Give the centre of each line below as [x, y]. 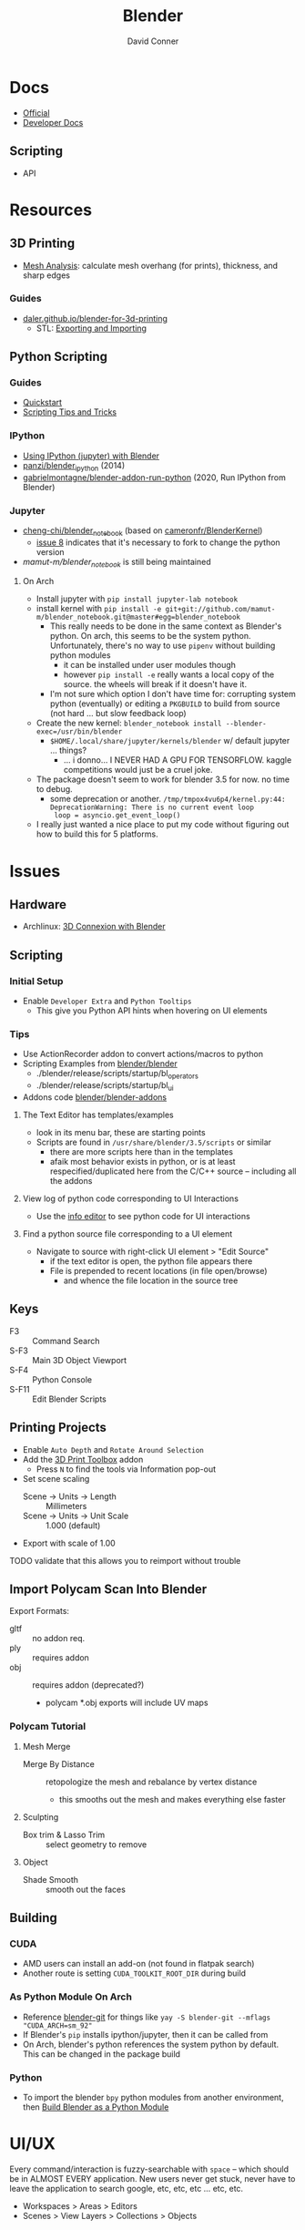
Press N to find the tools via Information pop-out [126, 1469]
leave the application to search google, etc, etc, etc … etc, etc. [127, 2189]
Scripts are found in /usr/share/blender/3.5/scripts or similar [153, 1142]
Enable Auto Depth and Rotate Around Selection [113, 1449]
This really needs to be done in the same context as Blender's [166, 626]
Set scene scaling [56, 1478]
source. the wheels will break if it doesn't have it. [155, 684]
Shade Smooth [51, 1879]
